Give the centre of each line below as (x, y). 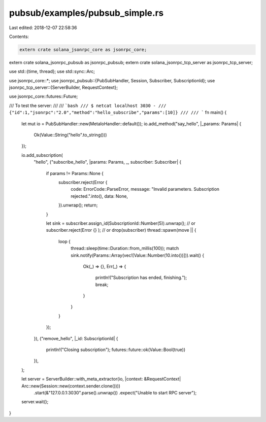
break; (102, 284)
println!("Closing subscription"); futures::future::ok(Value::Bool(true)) (116, 350)
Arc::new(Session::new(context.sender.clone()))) (71, 386)
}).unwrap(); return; (78, 205)
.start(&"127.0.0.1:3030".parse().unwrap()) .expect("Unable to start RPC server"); (115, 392)
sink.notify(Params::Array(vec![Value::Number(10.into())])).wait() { (137, 255)
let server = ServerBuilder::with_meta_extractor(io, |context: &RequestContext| (101, 379)
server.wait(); (35, 402)
